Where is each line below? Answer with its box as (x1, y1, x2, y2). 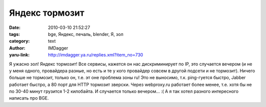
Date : (9, 25, 21, 30)
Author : (9, 45, 26, 51)
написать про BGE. (9, 95, 49, 101)
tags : (9, 31, 20, 37)
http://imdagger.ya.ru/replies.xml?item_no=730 (48, 52, 143, 58)
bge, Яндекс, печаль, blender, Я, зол (48, 31, 124, 37)
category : (9, 38, 30, 44)
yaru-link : (9, 52, 30, 58)
